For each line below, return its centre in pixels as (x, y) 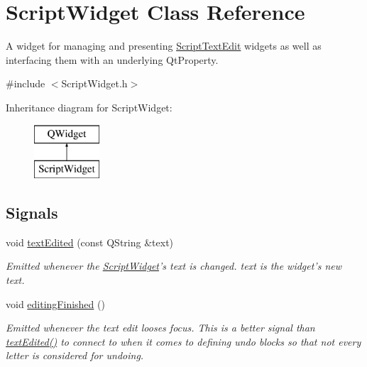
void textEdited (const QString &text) (90, 242)
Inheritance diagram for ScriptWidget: (89, 107)
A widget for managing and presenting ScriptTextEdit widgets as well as (164, 46)
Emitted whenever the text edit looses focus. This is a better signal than (160, 328)
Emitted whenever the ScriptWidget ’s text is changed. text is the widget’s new (174, 266)
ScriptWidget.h (94, 83)
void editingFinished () (55, 303)
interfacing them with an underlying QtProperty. (112, 59)
